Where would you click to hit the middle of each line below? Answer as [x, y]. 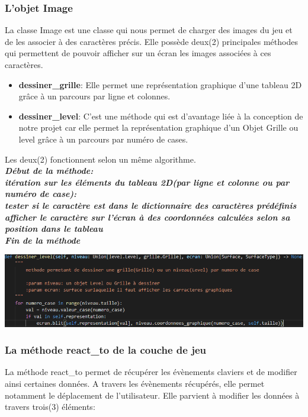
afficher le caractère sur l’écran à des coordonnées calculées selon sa [147, 217]
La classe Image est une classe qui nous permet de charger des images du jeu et [149, 30]
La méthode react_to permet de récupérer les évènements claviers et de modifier [151, 372]
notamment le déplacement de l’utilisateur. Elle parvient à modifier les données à [152, 395]
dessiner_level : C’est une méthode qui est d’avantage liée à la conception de [161, 116]
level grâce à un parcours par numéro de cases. [103, 139]
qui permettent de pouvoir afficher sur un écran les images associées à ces [138, 53]
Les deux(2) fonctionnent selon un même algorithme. [100, 159]
